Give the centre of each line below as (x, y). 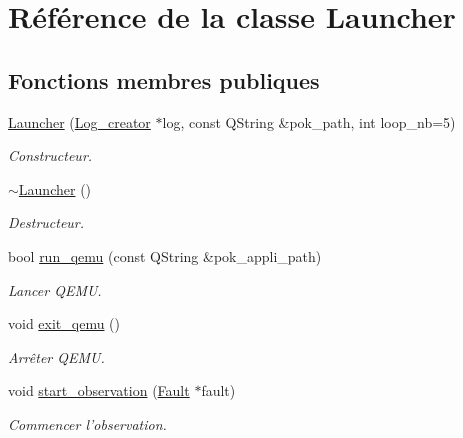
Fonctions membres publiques (164, 79)
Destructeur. (46, 222)
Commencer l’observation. (87, 423)
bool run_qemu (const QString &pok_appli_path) (165, 255)
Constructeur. (50, 155)
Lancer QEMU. (55, 289)
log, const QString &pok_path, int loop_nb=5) (309, 121)
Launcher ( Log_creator (79, 121)
